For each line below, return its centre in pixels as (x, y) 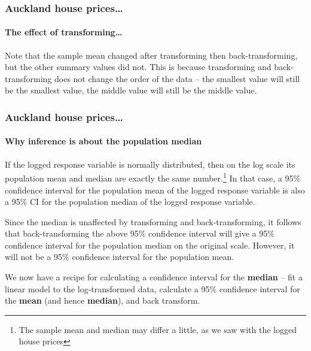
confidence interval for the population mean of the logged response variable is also (155, 190)
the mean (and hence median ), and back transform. (103, 300)
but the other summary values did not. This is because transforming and (138, 67)
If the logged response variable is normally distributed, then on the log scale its (150, 164)
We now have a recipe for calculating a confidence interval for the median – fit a (154, 277)
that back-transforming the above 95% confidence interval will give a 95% (140, 233)
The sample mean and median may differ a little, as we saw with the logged (158, 329)
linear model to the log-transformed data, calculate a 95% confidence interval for (153, 288)
